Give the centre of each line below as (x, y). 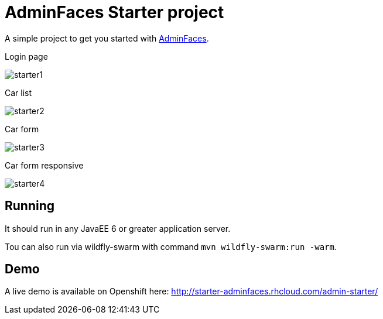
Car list (18, 92)
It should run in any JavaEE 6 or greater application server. (118, 228)
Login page (26, 56)
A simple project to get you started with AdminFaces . (107, 38)
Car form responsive (44, 165)
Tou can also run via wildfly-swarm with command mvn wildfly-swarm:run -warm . (171, 246)
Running (30, 206)
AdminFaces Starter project (114, 12)
